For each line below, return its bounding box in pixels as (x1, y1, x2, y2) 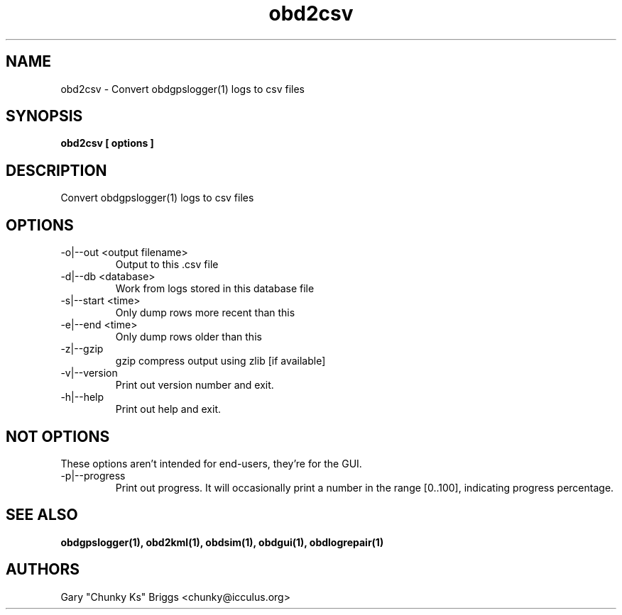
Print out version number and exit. (115, 379, 274, 392)
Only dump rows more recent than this (115, 306, 295, 319)
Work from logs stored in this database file (115, 282, 315, 295)
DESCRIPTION (6, 161, 107, 179)
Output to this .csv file (115, 258, 219, 271)
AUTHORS (6, 560, 80, 579)
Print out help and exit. (115, 403, 221, 416)
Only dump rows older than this (115, 331, 262, 343)
